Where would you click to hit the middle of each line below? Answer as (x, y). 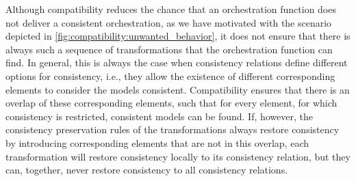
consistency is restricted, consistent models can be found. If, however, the (160, 116)
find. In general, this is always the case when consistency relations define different (177, 62)
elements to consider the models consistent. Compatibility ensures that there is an (178, 89)
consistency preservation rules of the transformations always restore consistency (173, 129)
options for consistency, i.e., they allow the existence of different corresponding (170, 75)
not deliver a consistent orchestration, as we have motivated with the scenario (169, 22)
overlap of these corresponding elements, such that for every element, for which (171, 103)
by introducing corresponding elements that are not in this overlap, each (157, 142)
